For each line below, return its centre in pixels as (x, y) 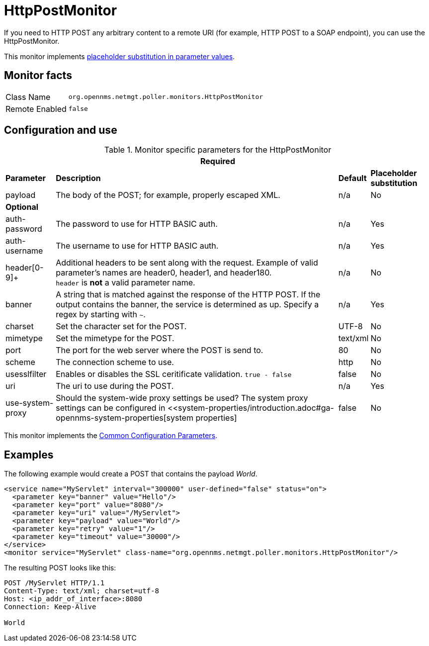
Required (218, 161)
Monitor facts (38, 76)
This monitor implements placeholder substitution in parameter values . (120, 56)
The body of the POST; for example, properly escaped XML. (168, 195)
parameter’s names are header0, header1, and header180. (164, 273)
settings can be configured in (111, 408)
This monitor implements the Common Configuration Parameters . (111, 436)
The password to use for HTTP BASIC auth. (137, 224)
